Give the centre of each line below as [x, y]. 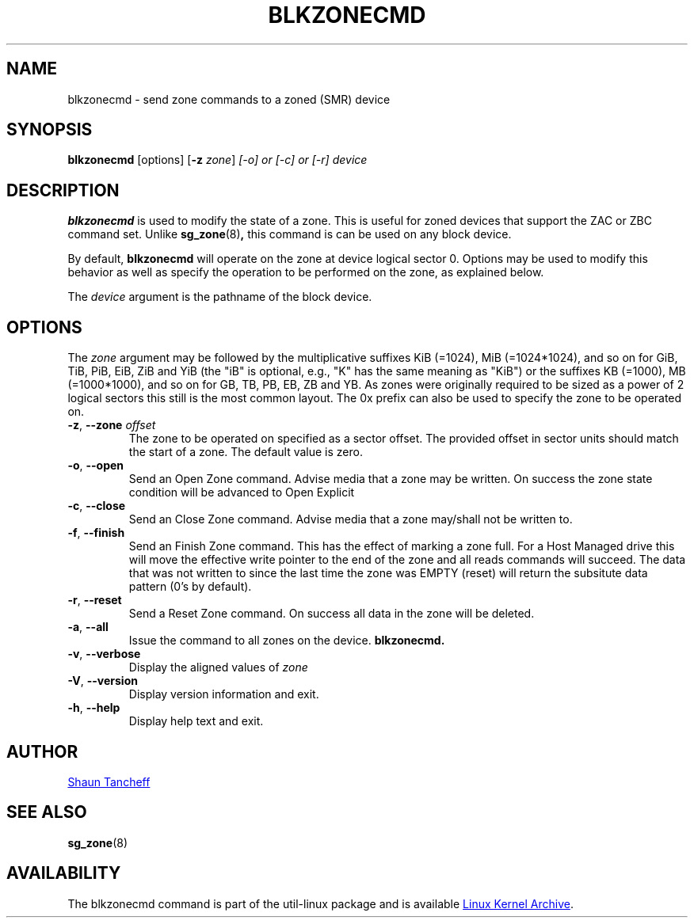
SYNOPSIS [50, 130]
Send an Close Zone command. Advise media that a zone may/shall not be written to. [351, 519]
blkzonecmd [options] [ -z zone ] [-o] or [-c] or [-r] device [217, 160]
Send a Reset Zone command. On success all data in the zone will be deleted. [332, 614]
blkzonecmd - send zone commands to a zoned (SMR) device [229, 99]
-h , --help [94, 708]
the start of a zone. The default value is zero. [246, 452]
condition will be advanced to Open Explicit [242, 492]
